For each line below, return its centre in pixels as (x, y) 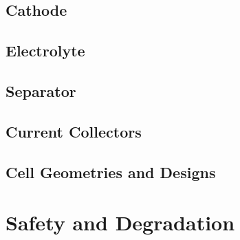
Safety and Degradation (120, 222)
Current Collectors (74, 131)
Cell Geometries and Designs (111, 172)
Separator (41, 90)
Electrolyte (45, 51)
